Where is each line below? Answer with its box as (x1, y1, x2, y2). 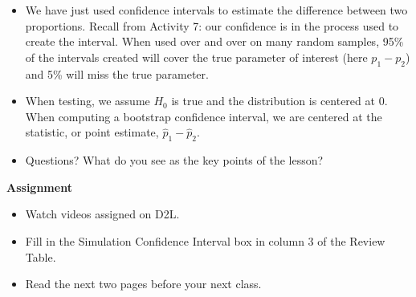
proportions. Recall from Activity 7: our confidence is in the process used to (25, 17, 399, 34)
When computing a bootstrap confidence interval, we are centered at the (25, 108, 382, 124)
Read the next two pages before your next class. (25, 275, 262, 292)
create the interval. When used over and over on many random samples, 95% (25, 33, 404, 50)
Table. (25, 248, 56, 265)
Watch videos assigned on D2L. (25, 205, 180, 222)
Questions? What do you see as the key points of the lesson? (25, 152, 324, 169)
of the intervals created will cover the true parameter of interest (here (25, 48, 368, 65)
